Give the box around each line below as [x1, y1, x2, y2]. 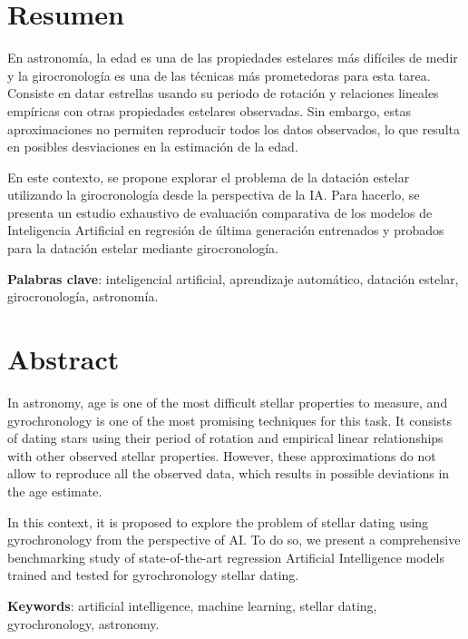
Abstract [7, 340, 120, 378]
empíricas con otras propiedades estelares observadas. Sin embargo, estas [7, 101, 411, 120]
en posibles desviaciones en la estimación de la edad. [7, 137, 298, 156]
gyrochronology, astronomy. [7, 614, 160, 633]
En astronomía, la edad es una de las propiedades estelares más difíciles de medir [7, 48, 458, 67]
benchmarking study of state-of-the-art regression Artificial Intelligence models [7, 547, 445, 566]
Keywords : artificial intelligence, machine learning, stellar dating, [7, 595, 377, 614]
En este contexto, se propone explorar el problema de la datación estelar [7, 167, 410, 186]
